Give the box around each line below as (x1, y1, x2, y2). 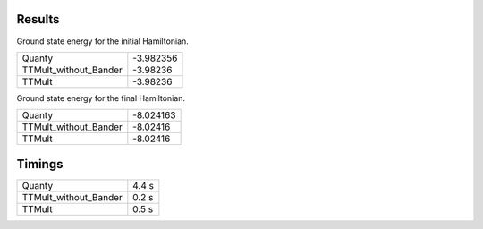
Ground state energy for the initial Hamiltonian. (16, 36, 190, 47)
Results (16, 12, 60, 27)
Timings (16, 157, 64, 172)
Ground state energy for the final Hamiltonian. (16, 92, 185, 103)
